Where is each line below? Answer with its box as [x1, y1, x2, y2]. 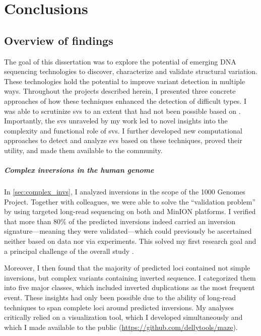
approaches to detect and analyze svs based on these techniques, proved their [4, 135, 242, 146]
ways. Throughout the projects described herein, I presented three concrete [4, 86, 236, 96]
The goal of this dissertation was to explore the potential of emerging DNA [4, 56, 236, 66]
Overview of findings [4, 32, 113, 48]
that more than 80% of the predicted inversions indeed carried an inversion [4, 216, 235, 226]
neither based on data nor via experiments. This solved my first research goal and [4, 236, 256, 246]
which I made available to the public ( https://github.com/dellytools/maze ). [4, 321, 238, 332]
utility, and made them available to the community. [4, 145, 163, 155]
